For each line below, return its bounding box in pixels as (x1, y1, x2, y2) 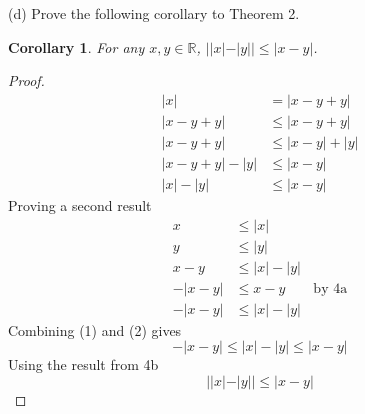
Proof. (8, 70, 45, 91)
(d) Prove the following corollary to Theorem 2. (8, 3, 300, 23)
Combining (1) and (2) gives (8, 319, 182, 340)
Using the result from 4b (8, 354, 159, 375)
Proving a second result (8, 194, 152, 215)
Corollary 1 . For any (8, 36, 145, 57)
